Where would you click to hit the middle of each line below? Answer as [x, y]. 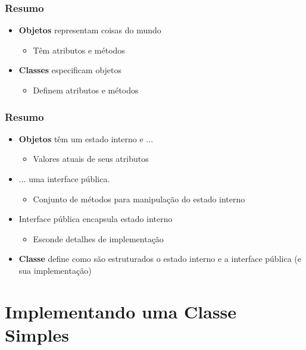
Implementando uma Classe [121, 311]
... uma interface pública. [64, 179]
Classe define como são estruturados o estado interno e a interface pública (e [160, 259]
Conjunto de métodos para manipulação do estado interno [139, 199]
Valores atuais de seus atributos [91, 159]
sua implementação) [55, 270]
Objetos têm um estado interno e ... [86, 138]
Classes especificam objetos [70, 70]
